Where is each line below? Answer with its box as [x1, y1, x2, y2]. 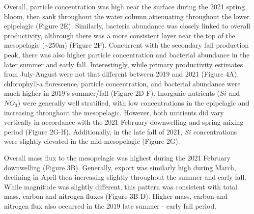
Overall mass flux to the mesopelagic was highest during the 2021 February [4, 152, 231, 162]
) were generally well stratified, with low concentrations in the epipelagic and [17, 97, 250, 107]
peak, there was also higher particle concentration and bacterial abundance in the [4, 49, 250, 59]
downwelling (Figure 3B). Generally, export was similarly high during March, [4, 162, 236, 172]
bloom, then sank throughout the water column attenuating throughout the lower [4, 11, 250, 21]
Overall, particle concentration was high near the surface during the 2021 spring [4, 1, 245, 11]
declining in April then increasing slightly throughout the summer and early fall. [4, 172, 247, 182]
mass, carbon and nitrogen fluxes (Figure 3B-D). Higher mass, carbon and [4, 191, 228, 201]
